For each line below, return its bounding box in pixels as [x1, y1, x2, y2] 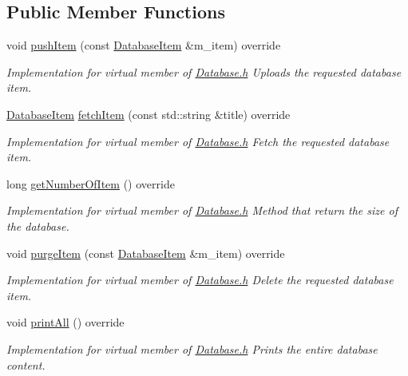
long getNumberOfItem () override [6, 175, 175, 192]
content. [6, 356, 46, 373]
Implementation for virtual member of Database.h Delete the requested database [6, 271, 394, 288]
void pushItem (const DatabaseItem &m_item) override [6, 37, 281, 53]
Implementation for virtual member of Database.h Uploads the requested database [6, 63, 402, 80]
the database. [6, 217, 69, 234]
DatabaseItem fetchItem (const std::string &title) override [6, 105, 291, 122]
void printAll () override [6, 314, 125, 330]
